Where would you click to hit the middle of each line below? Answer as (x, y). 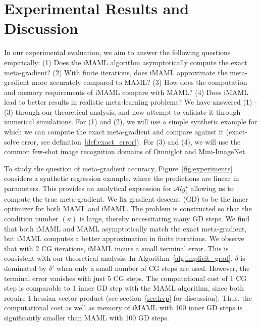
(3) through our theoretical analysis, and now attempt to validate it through (122, 111)
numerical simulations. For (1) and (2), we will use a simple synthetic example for (131, 122)
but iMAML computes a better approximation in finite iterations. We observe (124, 238)
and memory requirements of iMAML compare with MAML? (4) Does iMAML (126, 92)
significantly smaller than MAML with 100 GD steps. (87, 317)
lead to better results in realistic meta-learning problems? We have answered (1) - (130, 102)
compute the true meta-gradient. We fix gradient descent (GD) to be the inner (126, 198)
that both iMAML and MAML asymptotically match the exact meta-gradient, (125, 228)
